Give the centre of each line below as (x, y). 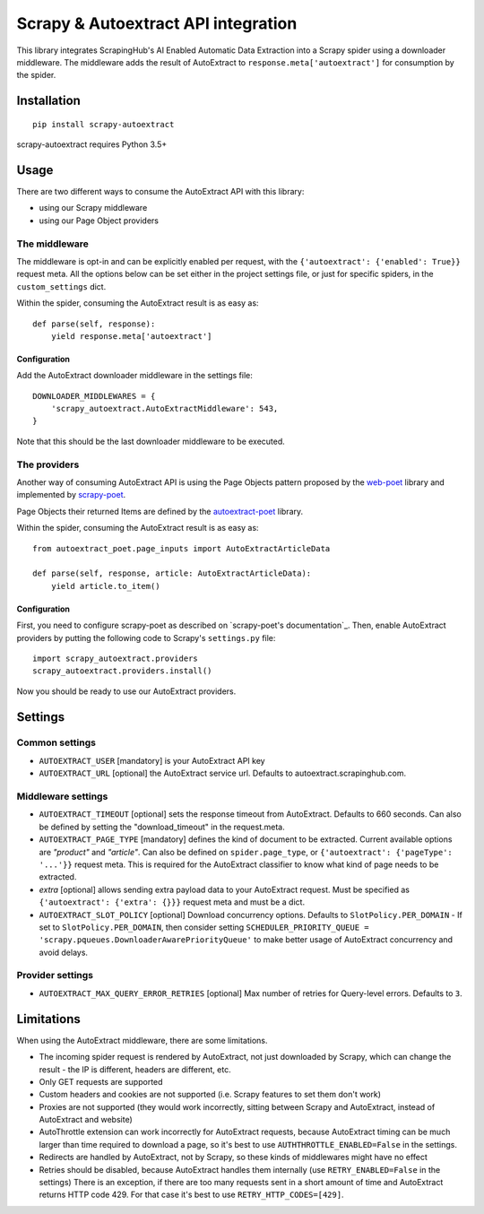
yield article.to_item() (105, 586)
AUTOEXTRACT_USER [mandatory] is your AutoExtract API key (152, 760)
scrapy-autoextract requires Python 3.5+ (92, 144)
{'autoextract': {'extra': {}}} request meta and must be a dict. (172, 902)
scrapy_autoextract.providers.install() (122, 671)
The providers (48, 464)
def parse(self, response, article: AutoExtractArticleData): (172, 573)
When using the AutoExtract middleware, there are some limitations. (142, 1040)
